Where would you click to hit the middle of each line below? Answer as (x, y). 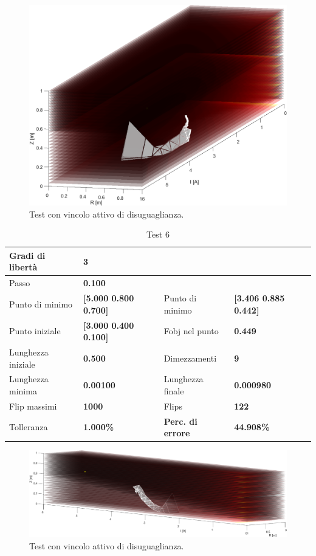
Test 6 (158, 234)
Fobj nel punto (191, 331)
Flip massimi (33, 406)
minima (23, 390)
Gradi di (27, 255)
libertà (23, 267)
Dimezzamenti (190, 358)
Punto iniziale (35, 331)
